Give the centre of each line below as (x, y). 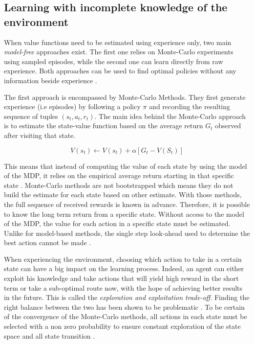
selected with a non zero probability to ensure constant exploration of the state (122, 326)
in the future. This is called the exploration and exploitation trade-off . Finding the (127, 297)
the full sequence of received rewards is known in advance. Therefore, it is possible (127, 204)
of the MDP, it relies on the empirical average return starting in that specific (119, 175)
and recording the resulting (190, 106)
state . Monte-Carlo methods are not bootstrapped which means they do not (119, 185)
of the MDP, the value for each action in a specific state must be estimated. (117, 223)
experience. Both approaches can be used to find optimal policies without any (120, 71)
